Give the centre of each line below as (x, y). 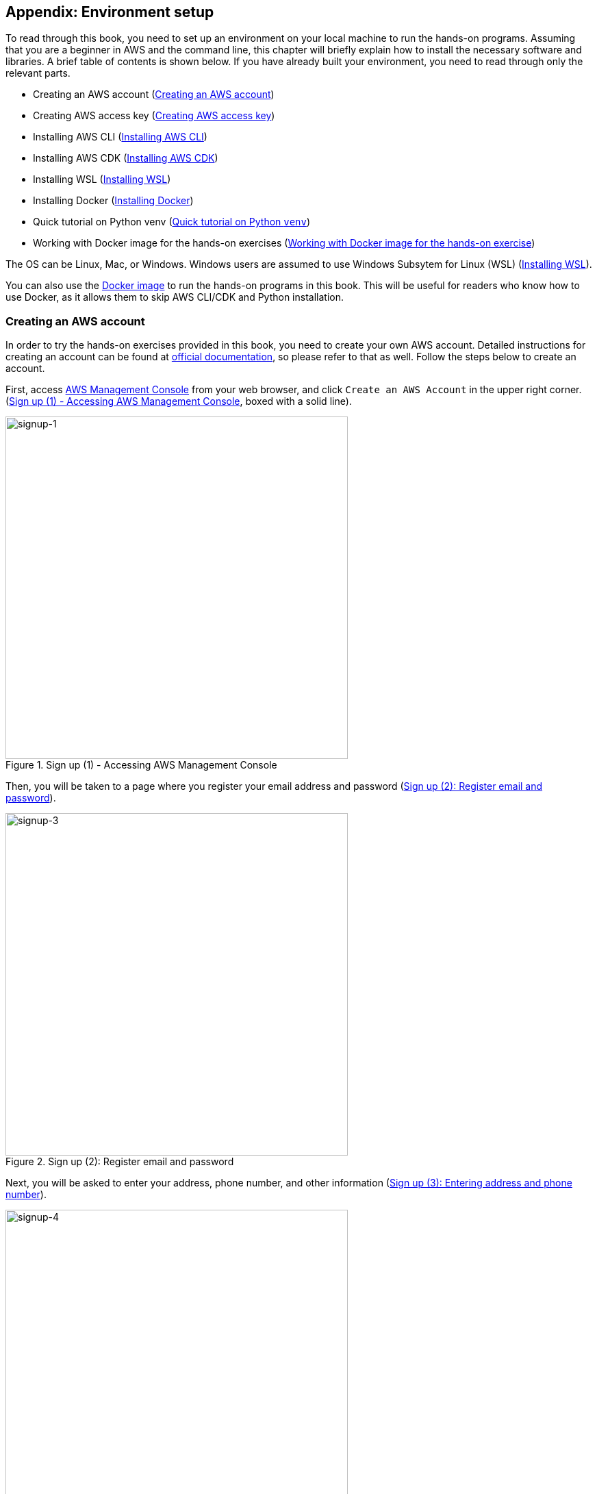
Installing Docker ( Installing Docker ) (113, 201)
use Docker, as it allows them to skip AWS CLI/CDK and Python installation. (175, 297)
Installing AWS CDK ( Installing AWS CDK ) (126, 158)
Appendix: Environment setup (110, 12)
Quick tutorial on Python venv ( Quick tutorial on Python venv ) (172, 222)
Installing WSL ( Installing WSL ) (102, 179)
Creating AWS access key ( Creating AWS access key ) (154, 116)
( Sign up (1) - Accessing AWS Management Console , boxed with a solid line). (179, 401)
